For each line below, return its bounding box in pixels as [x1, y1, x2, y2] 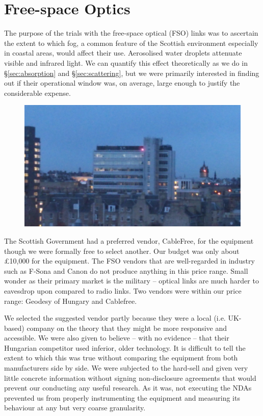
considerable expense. [4, 87, 71, 98]
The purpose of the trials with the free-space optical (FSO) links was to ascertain [4, 28, 258, 38]
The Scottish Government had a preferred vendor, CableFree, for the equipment [4, 235, 254, 246]
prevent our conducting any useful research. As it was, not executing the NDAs [4, 382, 252, 393]
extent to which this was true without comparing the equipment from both [4, 352, 238, 363]
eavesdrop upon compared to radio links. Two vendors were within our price [4, 285, 242, 296]
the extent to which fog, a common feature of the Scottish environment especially [4, 37, 258, 48]
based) [4, 322, 24, 333]
